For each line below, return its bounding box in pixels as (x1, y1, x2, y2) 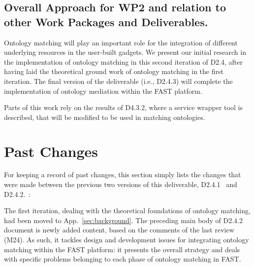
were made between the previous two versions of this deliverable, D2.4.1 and (4, 179, 237, 190)
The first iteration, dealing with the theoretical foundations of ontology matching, (4, 205, 251, 216)
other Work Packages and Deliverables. (4, 14, 208, 29)
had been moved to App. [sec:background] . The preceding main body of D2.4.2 (4, 215, 243, 225)
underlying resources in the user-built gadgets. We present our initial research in (4, 47, 246, 57)
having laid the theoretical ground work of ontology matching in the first (4, 66, 223, 76)
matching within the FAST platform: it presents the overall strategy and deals (4, 244, 240, 254)
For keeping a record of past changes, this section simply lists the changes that (4, 169, 241, 180)
